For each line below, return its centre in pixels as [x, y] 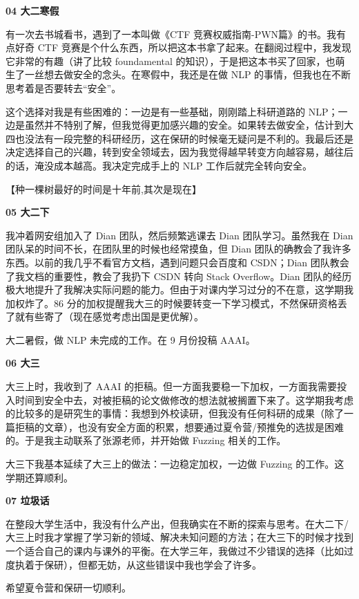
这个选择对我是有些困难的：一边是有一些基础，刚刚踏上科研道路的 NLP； [172, 111]
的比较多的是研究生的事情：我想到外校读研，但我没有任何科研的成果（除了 [175, 413]
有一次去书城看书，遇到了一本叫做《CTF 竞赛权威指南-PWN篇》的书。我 [171, 34]
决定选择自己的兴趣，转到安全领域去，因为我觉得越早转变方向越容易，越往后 [179, 152]
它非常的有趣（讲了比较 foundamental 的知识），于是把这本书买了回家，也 [171, 61]
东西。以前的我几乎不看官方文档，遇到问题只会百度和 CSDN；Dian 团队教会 [177, 262]
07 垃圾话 [28, 500]
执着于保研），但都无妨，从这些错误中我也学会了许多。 [138, 564]
